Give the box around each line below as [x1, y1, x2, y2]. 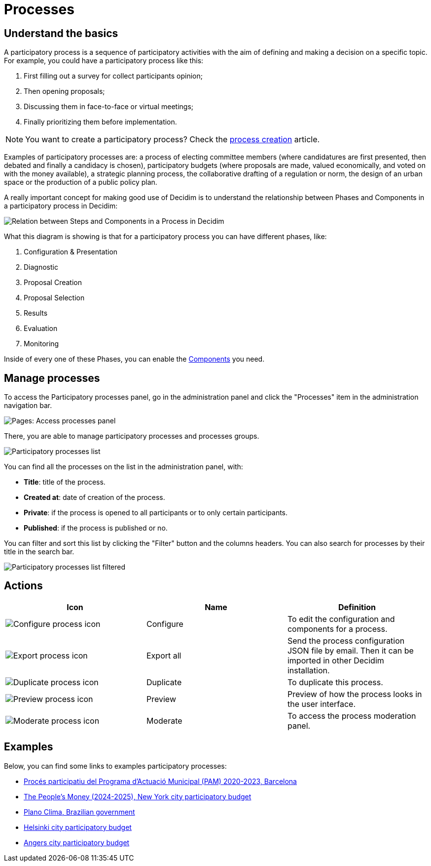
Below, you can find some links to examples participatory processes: [4, 761, 227, 770]
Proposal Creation [24, 278, 82, 287]
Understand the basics [4, 27, 118, 40]
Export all [146, 650, 181, 660]
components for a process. [287, 623, 388, 634]
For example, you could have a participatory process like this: [4, 56, 204, 65]
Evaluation [24, 324, 58, 333]
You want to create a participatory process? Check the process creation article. [25, 134, 320, 145]
